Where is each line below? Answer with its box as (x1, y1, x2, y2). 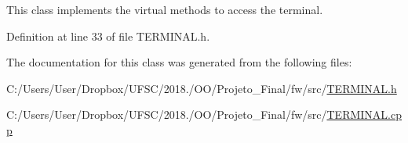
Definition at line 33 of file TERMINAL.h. (6, 27, 210, 44)
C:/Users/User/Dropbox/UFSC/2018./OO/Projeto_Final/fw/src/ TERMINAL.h (6, 80, 397, 96)
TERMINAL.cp (326, 106, 402, 123)
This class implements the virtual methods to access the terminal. (6, 2, 323, 17)
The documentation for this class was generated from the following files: (6, 54, 352, 70)
